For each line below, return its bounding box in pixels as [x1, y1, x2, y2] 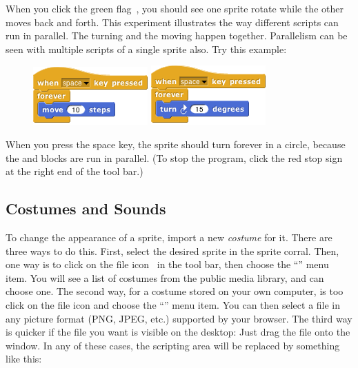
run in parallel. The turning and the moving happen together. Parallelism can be [6, 28, 348, 43]
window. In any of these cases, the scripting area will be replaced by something [6, 338, 340, 352]
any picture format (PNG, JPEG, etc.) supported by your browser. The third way [6, 311, 352, 325]
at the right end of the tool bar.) [6, 164, 143, 178]
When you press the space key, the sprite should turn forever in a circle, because [6, 136, 346, 151]
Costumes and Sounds [6, 198, 166, 219]
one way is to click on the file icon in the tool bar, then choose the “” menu [6, 257, 329, 272]
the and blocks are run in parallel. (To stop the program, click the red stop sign [6, 150, 343, 165]
